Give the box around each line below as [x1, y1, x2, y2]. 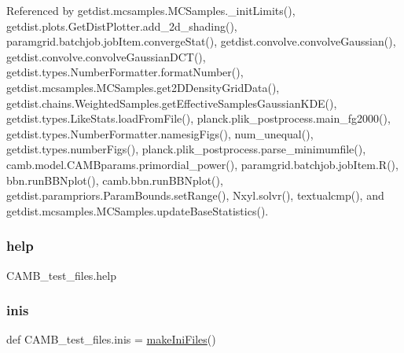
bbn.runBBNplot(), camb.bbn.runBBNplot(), [6, 171, 223, 188]
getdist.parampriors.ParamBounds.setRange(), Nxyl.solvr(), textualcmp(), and [6, 187, 384, 204]
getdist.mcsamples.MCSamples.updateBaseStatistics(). [6, 202, 269, 219]
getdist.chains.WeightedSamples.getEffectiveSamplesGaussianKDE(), [6, 94, 337, 111]
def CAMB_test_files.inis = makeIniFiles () [6, 331, 216, 347]
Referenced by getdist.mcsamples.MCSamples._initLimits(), [6, 2, 296, 18]
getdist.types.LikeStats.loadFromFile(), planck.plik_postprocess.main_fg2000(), [6, 110, 391, 127]
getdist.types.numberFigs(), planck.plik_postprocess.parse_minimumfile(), [6, 141, 366, 157]
